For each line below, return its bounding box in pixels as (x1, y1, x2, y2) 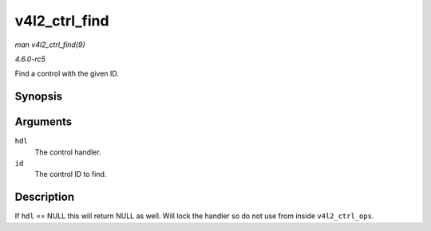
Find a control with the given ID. (14, 69, 120, 79)
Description (14, 190, 75, 204)
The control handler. (34, 147, 101, 157)
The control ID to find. (34, 170, 107, 179)
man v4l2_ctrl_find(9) (14, 40, 85, 49)
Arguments (14, 115, 73, 129)
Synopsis (14, 90, 63, 104)
